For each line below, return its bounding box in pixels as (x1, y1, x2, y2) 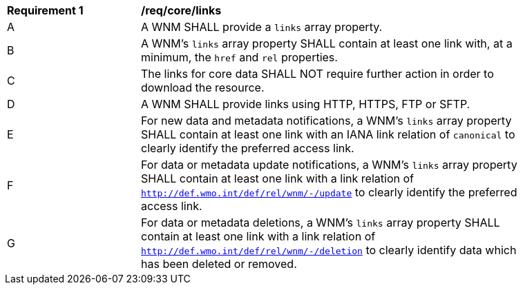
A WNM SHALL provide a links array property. (141, 20, 383, 34)
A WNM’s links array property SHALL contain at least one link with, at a (141, 37, 513, 50)
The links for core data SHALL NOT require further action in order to (141, 67, 494, 81)
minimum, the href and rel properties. (141, 50, 338, 64)
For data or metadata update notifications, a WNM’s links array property (141, 158, 517, 172)
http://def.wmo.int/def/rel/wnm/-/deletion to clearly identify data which (141, 243, 517, 257)
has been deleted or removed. (141, 257, 297, 271)
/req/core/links (141, 3, 222, 17)
